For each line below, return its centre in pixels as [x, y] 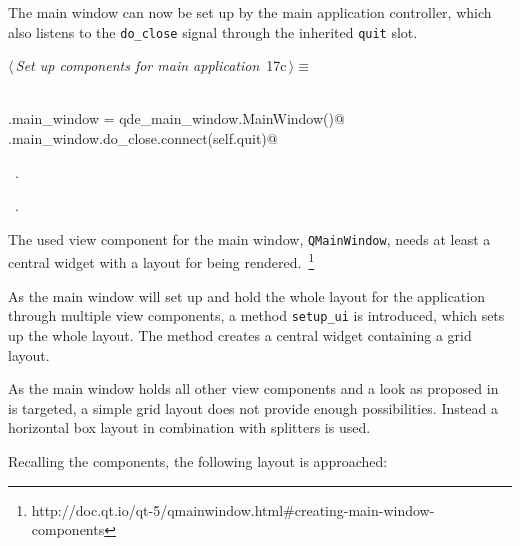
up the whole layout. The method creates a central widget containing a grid [240, 334]
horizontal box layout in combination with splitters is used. [189, 427]
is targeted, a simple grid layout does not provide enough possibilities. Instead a [253, 407]
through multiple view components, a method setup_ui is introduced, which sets [256, 315]
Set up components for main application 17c [151, 65]
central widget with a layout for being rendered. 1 [161, 261]
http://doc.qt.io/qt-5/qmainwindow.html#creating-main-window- [233, 509]
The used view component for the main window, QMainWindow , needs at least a [249, 238]
